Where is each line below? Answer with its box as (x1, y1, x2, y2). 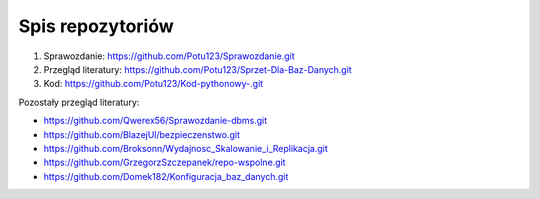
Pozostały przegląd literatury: (18, 96, 140, 108)
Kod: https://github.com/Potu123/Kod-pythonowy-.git (43, 78, 264, 90)
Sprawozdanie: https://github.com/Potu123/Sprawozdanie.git (43, 50, 295, 62)
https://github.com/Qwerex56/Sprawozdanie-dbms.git (43, 115, 268, 127)
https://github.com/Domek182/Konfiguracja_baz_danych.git (43, 170, 289, 182)
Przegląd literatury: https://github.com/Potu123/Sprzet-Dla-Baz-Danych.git (43, 63, 352, 75)
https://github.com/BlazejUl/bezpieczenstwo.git (43, 128, 240, 140)
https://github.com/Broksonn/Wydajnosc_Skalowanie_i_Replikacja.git (43, 142, 329, 154)
